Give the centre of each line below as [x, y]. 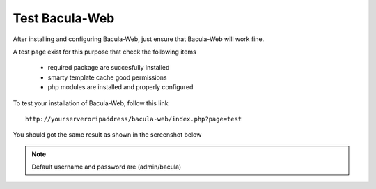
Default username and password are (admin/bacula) [107, 167]
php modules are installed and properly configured [120, 87]
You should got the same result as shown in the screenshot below [107, 135]
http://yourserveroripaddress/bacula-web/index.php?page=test [134, 119]
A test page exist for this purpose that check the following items [104, 52]
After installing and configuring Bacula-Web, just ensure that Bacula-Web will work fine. [139, 39]
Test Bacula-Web [64, 18]
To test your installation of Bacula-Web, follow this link [91, 103]
